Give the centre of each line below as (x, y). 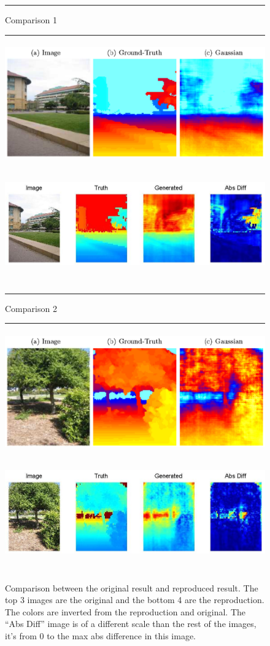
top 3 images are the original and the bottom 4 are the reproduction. (135, 600)
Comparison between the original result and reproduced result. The (132, 587)
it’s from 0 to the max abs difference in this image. (100, 635)
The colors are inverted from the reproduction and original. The (125, 611)
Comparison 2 (31, 308)
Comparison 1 (31, 20)
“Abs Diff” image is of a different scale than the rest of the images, (131, 624)
